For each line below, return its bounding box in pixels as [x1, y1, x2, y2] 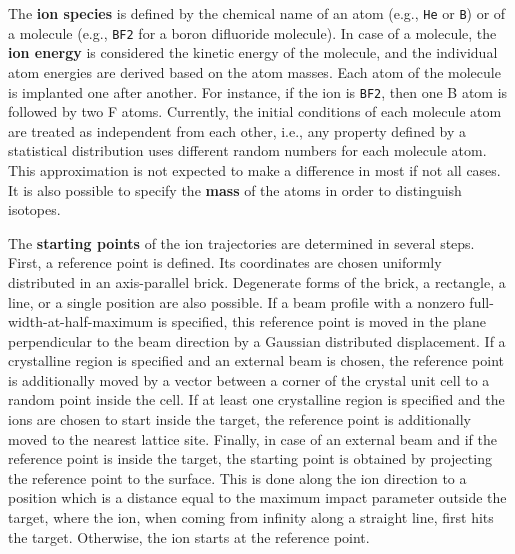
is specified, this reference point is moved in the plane [157, 311, 486, 332]
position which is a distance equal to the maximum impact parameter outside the [8, 487, 507, 508]
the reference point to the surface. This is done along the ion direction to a [8, 467, 467, 488]
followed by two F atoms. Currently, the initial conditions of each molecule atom [8, 101, 502, 122]
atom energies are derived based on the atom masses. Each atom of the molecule [8, 61, 501, 82]
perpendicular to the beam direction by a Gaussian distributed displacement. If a [8, 330, 506, 351]
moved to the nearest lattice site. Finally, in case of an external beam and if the [8, 428, 497, 449]
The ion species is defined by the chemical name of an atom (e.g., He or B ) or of [8, 3, 506, 23]
